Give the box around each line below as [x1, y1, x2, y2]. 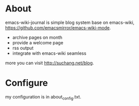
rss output [12, 45, 34, 51]
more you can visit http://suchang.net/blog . [5, 60, 94, 66]
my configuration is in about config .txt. [5, 94, 81, 101]
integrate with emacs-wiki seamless [12, 50, 87, 56]
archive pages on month [12, 34, 63, 40]
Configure [5, 78, 48, 89]
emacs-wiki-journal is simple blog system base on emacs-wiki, [5, 19, 135, 25]
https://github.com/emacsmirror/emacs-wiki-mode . [5, 24, 111, 30]
